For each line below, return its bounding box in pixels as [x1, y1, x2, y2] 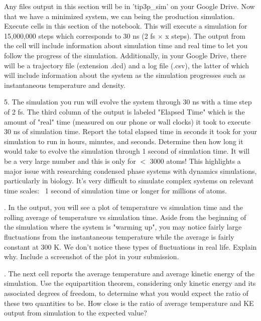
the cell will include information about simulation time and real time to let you [4, 40, 248, 51]
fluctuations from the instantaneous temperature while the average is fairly [4, 232, 234, 242]
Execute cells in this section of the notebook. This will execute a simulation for [4, 21, 247, 31]
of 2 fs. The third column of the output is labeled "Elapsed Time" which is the [4, 106, 245, 117]
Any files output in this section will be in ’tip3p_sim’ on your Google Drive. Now [4, 1, 255, 11]
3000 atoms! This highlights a [150, 155, 241, 166]
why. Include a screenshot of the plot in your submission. [4, 251, 179, 262]
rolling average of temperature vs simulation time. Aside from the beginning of [4, 211, 246, 222]
